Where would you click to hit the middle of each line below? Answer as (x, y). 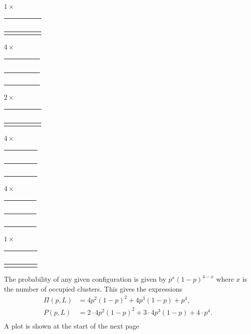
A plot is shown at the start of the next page (72, 325)
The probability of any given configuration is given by (85, 279)
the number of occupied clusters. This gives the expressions (93, 289)
